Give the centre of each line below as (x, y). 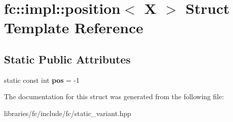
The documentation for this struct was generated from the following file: (114, 96)
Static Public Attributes (67, 59)
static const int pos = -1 (42, 80)
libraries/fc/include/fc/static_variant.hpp (68, 113)
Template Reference (74, 28)
